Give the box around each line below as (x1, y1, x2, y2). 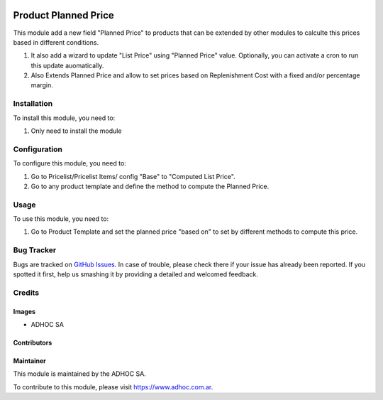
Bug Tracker (13, 245, 57, 255)
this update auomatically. (30, 61, 104, 70)
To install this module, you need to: (13, 114, 116, 122)
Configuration (13, 144, 63, 154)
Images (13, 307, 35, 315)
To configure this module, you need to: (13, 159, 127, 168)
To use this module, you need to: (13, 215, 109, 223)
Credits (13, 288, 39, 298)
